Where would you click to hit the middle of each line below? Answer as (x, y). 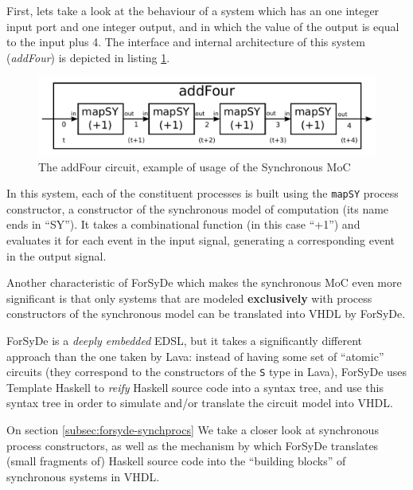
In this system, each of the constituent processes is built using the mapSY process (203, 193)
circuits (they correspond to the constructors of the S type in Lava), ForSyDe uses (207, 372)
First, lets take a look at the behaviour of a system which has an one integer (193, 10)
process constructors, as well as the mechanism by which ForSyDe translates (193, 445)
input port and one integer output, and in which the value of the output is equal (203, 26)
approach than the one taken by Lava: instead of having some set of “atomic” (195, 356)
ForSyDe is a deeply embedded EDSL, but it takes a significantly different (184, 340)
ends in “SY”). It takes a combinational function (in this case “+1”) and (183, 224)
